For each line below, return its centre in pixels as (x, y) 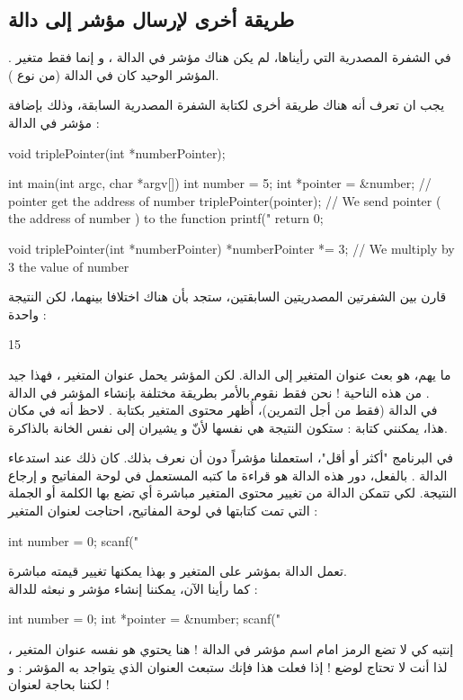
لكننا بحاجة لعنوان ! (59, 684)
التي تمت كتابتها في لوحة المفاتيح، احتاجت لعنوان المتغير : (163, 511)
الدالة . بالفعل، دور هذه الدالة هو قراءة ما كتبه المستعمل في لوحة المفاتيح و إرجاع (228, 475)
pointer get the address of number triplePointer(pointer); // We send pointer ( (225, 200)
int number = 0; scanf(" (73, 540)
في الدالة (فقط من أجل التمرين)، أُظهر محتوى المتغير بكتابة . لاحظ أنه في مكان (223, 410)
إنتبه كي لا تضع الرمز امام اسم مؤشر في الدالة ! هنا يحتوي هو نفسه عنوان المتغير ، (231, 649)
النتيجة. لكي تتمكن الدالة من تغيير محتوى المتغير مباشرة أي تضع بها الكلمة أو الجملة (233, 493)
